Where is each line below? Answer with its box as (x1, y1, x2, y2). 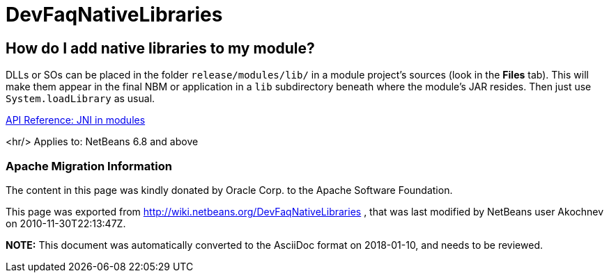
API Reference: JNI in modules (6, 114, 146, 126)
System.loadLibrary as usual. (6, 92, 155, 105)
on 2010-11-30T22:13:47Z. (6, 217, 126, 229)
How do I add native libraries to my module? (6, 39, 315, 57)
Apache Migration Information (6, 158, 172, 173)
